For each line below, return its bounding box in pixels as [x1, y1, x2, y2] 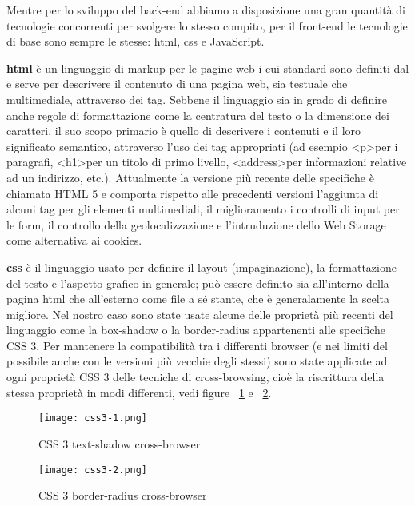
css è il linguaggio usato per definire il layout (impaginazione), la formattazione [6, 258, 397, 275]
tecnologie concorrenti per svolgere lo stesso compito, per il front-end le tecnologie [6, 17, 408, 34]
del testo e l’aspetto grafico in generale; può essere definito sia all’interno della [6, 274, 389, 291]
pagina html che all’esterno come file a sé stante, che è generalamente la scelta [6, 290, 390, 307]
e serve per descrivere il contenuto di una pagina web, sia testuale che [6, 75, 348, 92]
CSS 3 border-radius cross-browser [38, 487, 207, 504]
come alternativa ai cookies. [6, 232, 142, 249]
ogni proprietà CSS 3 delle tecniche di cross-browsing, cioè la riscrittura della [6, 369, 385, 385]
